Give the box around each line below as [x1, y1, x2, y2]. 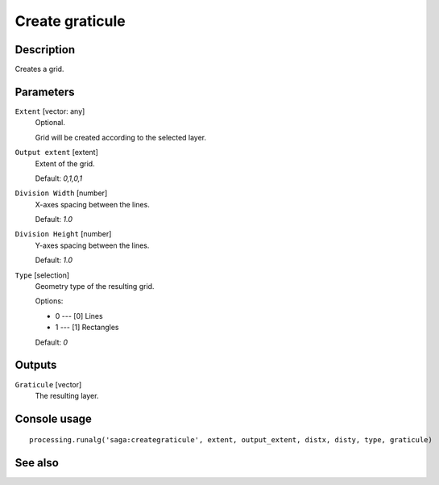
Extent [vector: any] [14, 106, 85, 116]
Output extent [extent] [14, 148, 98, 157]
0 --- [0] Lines [55, 311, 104, 320]
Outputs [14, 358, 57, 372]
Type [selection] [14, 270, 70, 280]
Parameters [14, 85, 75, 98]
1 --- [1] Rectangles [55, 323, 120, 332]
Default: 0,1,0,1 [35, 174, 83, 183]
